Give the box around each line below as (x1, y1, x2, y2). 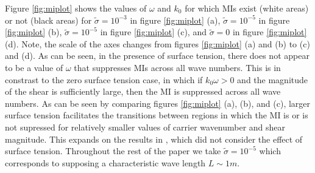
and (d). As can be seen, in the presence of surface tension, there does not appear (5, 49, 310, 62)
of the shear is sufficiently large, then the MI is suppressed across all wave (5, 85, 281, 98)
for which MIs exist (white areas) (185, 2, 309, 14)
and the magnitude (237, 73, 308, 86)
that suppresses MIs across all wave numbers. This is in (74, 61, 281, 73)
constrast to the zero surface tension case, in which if (5, 73, 203, 86)
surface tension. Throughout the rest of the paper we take (5, 144, 221, 157)
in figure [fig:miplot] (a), (130, 13, 221, 26)
